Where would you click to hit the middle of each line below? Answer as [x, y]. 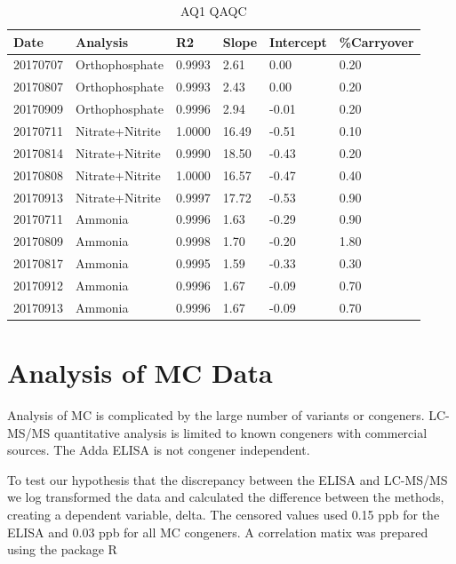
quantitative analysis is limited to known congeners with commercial [240, 432]
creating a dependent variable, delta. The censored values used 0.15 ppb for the [224, 514]
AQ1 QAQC [213, 11]
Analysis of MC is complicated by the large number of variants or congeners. [216, 414]
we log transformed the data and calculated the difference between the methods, [226, 497]
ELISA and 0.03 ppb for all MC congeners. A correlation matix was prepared [218, 532]
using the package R [62, 549]
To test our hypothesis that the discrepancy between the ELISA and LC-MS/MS [228, 479]
